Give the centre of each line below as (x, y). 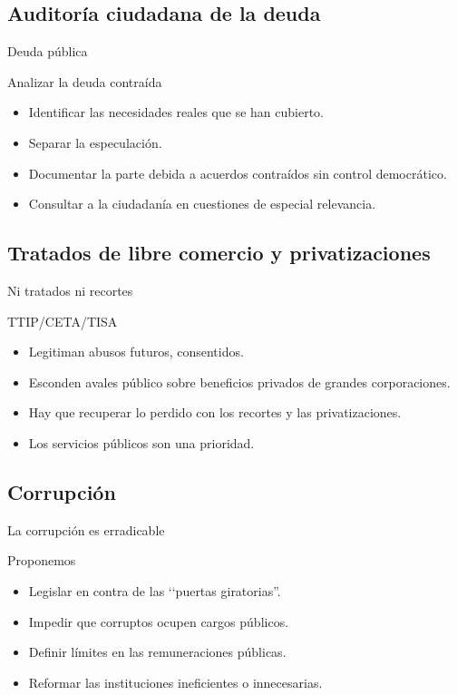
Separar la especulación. (95, 142)
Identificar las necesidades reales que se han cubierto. (176, 112)
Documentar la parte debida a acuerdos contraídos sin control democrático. (238, 173)
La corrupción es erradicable (86, 529)
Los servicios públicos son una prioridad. (141, 442)
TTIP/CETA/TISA (63, 321)
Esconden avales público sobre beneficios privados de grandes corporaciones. (239, 382)
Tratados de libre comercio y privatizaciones (219, 253)
